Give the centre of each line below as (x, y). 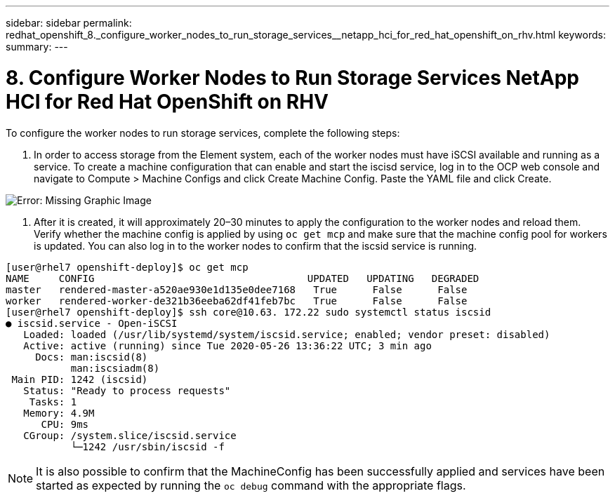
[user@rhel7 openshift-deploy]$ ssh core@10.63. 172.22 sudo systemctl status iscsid (249, 312)
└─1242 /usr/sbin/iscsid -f (147, 446)
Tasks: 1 (53, 402)
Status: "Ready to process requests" (127, 390)
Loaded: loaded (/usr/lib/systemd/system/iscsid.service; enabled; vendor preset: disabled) (287, 334)
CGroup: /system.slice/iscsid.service (130, 435)
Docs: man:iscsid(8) (92, 357)
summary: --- (37, 47)
